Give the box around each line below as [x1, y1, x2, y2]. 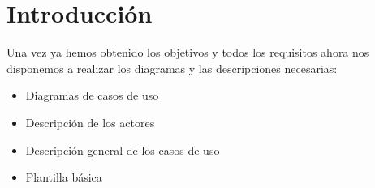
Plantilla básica [25, 169, 102, 186]
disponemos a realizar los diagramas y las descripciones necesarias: [6, 59, 338, 76]
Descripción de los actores [25, 113, 155, 130]
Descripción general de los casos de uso [25, 141, 220, 158]
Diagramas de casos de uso [25, 87, 159, 104]
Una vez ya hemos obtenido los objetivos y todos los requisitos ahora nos [6, 44, 369, 61]
